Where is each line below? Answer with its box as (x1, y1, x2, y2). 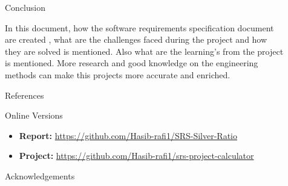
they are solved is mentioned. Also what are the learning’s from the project (5, 45, 284, 57)
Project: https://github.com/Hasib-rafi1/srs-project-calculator (19, 149, 254, 162)
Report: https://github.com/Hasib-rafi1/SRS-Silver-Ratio (19, 129, 238, 141)
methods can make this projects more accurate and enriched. (5, 68, 231, 81)
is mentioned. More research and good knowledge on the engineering (5, 57, 258, 69)
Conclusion (5, 1, 45, 13)
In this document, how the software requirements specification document (5, 21, 274, 34)
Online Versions (5, 109, 63, 122)
